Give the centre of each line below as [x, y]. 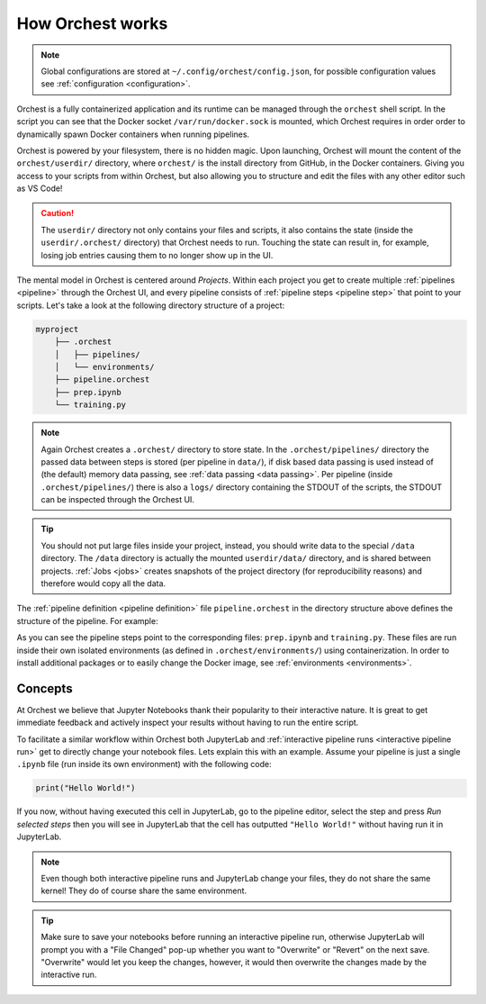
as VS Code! [40, 188]
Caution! [58, 213]
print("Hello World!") [85, 788]
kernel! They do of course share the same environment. [144, 891]
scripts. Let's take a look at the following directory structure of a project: [151, 305]
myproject [57, 329]
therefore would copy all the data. [103, 583]
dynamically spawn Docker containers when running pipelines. [133, 134]
